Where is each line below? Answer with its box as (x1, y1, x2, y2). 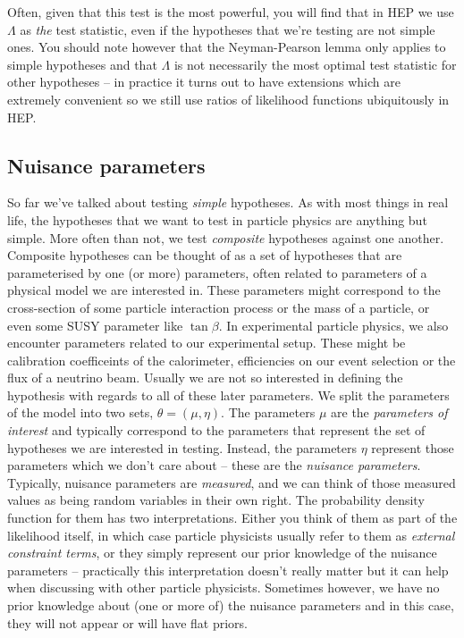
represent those (371, 438, 454, 457)
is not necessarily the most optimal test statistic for (173, 55, 457, 73)
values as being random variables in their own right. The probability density (7, 491, 425, 509)
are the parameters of (331, 403, 448, 422)
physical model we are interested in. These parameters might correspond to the (7, 281, 441, 299)
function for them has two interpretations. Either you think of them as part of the (7, 508, 458, 527)
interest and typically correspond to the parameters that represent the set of (7, 421, 426, 440)
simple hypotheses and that (7, 55, 157, 73)
